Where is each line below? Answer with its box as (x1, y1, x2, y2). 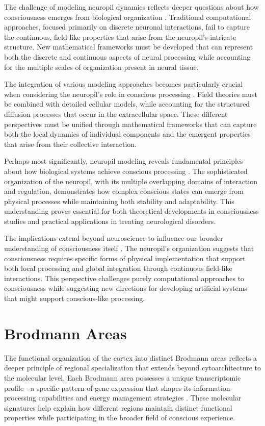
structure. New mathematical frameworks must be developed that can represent (4, 41, 253, 52)
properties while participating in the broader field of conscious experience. (4, 412, 235, 423)
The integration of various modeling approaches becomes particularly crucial (4, 79, 243, 89)
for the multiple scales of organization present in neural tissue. (4, 61, 199, 72)
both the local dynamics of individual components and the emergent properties (4, 129, 251, 139)
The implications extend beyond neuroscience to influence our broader (4, 233, 223, 243)
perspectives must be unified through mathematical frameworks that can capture (4, 118, 257, 129)
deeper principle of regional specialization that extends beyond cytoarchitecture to (4, 362, 261, 373)
